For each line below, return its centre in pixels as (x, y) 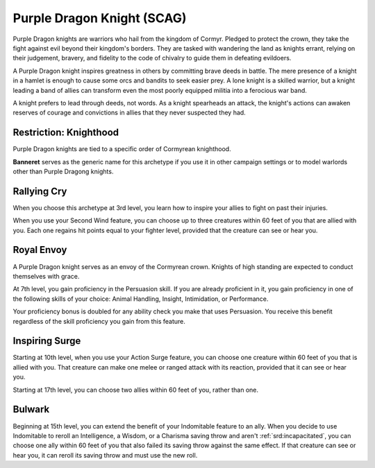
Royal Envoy (40, 250)
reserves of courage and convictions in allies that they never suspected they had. (129, 113)
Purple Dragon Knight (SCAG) (100, 18)
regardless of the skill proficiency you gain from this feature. (99, 321)
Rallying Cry (40, 191)
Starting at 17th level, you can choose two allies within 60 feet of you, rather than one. (136, 390)
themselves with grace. (46, 276)
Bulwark (31, 409)
